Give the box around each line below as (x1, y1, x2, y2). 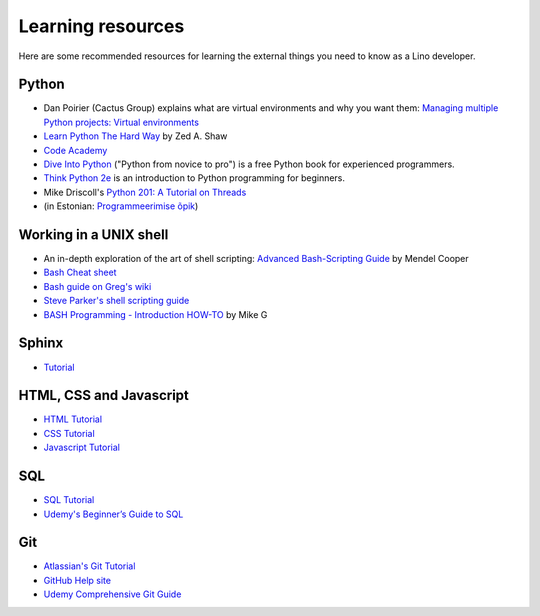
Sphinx (18, 335, 64, 352)
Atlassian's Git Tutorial (43, 560, 136, 572)
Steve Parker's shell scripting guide (43, 295, 190, 307)
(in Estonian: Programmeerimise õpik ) (43, 200, 199, 212)
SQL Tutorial (43, 494, 95, 506)
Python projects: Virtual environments (43, 116, 200, 128)
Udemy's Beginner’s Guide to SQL (43, 508, 184, 520)
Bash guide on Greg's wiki (43, 280, 152, 292)
